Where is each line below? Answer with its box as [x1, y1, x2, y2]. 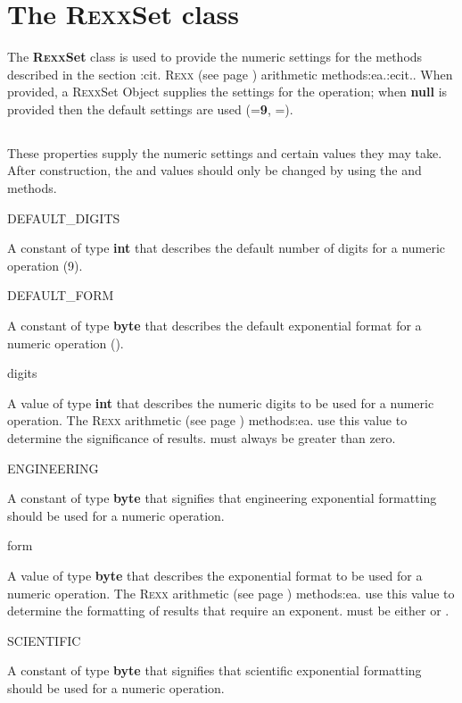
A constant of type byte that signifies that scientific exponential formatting [7, 661, 422, 680]
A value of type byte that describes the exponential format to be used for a [7, 565, 423, 584]
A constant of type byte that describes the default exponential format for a [7, 316, 422, 335]
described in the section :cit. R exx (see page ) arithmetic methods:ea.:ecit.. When [7, 64, 453, 83]
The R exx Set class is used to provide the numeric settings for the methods [7, 47, 423, 66]
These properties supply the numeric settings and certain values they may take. [7, 143, 442, 162]
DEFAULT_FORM [7, 286, 114, 305]
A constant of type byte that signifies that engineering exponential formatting [7, 489, 437, 507]
